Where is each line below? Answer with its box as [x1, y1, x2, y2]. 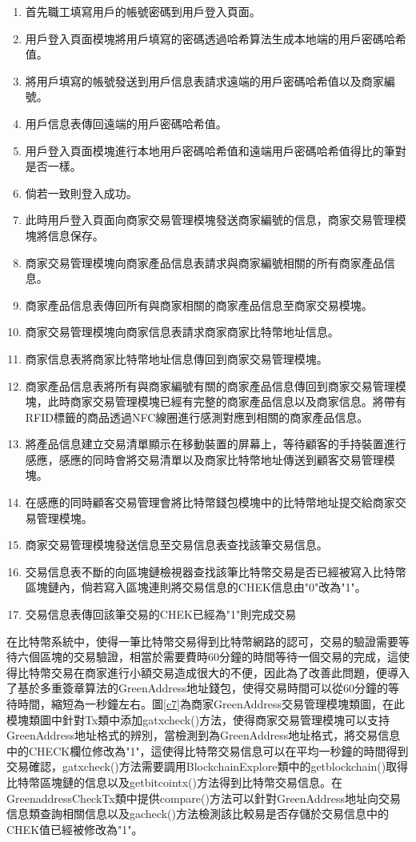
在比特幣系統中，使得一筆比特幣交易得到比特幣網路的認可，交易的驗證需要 [6, 632, 398, 649]
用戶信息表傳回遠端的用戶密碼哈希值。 [25, 114, 227, 131]
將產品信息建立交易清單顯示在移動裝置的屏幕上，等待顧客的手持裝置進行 [25, 435, 406, 452]
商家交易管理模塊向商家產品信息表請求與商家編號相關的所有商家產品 [25, 254, 384, 271]
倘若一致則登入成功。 [25, 184, 138, 201]
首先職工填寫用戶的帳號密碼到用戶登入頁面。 [25, 3, 261, 19]
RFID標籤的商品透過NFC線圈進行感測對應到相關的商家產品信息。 [25, 408, 369, 425]
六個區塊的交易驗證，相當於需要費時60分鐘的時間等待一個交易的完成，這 [17, 648, 398, 665]
